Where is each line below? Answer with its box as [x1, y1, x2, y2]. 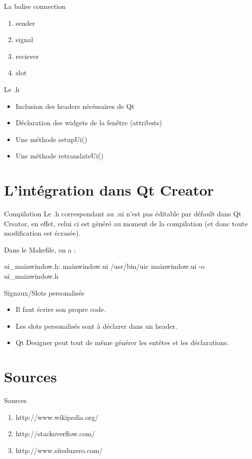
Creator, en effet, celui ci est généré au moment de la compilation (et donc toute [4, 218, 248, 228]
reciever [15, 51, 39, 61]
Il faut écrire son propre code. [15, 304, 106, 314]
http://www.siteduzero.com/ [15, 445, 103, 455]
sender [15, 17, 35, 28]
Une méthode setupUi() [15, 134, 88, 144]
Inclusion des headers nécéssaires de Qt [15, 101, 135, 111]
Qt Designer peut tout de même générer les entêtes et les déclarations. [15, 337, 229, 348]
